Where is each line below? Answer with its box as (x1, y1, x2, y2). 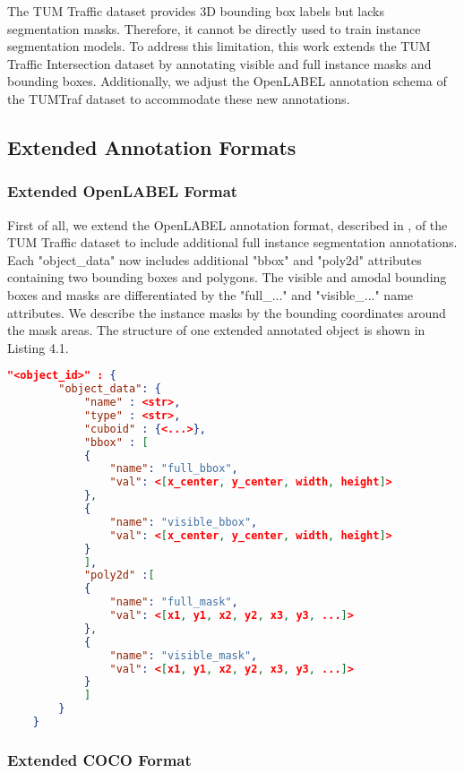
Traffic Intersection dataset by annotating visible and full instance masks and (7, 54, 432, 73)
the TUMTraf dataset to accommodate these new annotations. (7, 89, 350, 107)
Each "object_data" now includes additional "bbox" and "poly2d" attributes (7, 250, 422, 269)
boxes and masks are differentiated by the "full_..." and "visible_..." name (7, 285, 414, 304)
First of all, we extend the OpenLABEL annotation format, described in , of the (7, 215, 448, 234)
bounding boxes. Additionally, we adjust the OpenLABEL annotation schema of (7, 72, 447, 90)
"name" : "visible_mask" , (109, 648, 258, 662)
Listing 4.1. (7, 338, 69, 356)
